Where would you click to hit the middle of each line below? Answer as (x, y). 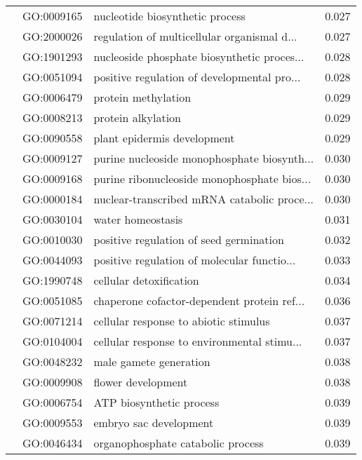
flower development (141, 382)
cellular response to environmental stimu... (198, 341)
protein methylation (142, 97)
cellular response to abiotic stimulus (182, 321)
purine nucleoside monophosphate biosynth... (204, 158)
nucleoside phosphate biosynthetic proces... (199, 56)
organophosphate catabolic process (179, 443)
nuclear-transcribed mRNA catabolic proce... (203, 199)
